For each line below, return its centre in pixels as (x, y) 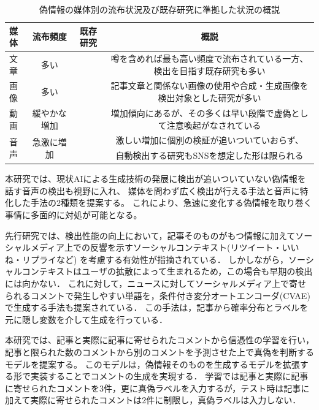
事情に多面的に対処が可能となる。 (74, 215)
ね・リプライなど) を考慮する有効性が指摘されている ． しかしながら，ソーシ (159, 259)
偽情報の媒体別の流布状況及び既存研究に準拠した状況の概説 (159, 9)
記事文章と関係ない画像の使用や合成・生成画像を (209, 85)
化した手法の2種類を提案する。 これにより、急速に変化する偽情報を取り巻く (159, 203)
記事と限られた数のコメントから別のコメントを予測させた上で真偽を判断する (159, 352)
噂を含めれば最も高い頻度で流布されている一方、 (209, 59)
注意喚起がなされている (214, 125)
